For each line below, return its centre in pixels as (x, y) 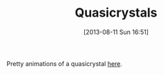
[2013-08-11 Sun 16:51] (116, 32)
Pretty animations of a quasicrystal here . (65, 63)
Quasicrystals (116, 13)
